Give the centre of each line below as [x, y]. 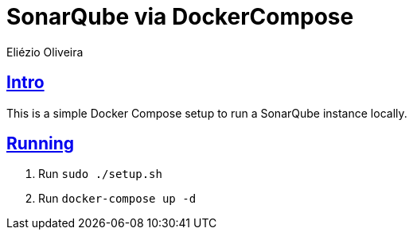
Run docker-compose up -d [117, 199]
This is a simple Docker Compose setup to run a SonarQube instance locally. [207, 113]
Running [41, 144]
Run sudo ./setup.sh [100, 174]
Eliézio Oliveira [45, 52]
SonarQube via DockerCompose [180, 17]
